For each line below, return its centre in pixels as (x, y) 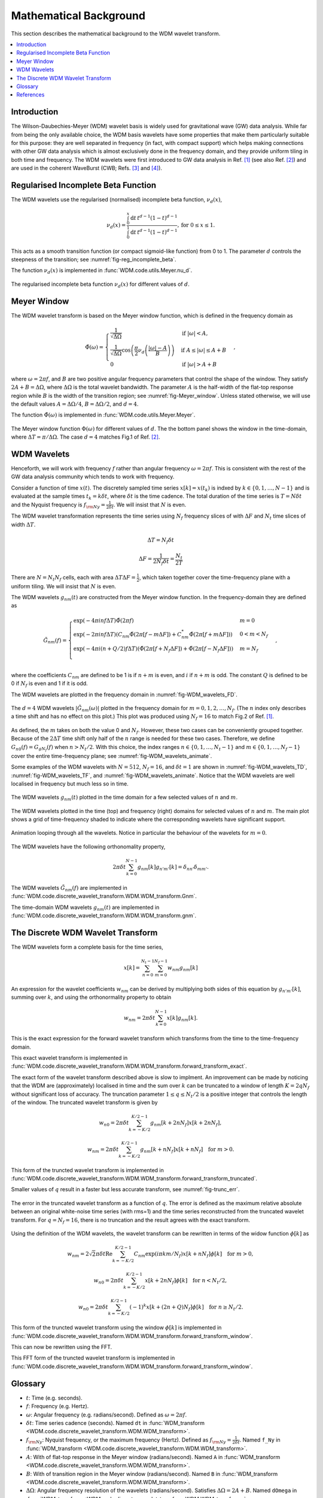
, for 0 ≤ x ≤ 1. (196, 225)
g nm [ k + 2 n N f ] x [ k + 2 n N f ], (186, 1123)
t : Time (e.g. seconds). (54, 1398)
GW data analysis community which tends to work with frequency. (93, 477)
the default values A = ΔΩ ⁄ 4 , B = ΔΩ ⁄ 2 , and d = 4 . (75, 404)
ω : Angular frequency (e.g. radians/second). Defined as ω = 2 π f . (106, 1415)
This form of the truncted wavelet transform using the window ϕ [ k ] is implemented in (116, 1328)
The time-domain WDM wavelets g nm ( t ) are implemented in (85, 908)
